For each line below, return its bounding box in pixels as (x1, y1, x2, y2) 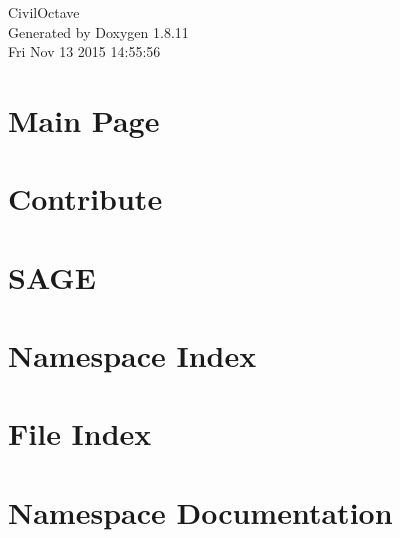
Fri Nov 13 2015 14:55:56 (8, 41, 161, 62)
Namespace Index (8, 335, 257, 376)
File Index (8, 413, 152, 454)
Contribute (8, 178, 163, 219)
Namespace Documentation (8, 491, 393, 532)
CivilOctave (8, 2, 80, 22)
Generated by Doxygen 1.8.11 (8, 21, 189, 42)
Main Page (8, 99, 160, 140)
